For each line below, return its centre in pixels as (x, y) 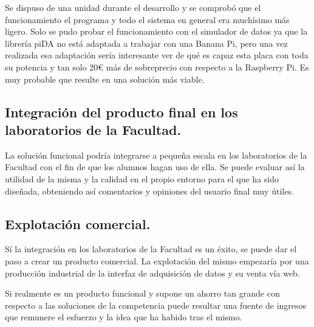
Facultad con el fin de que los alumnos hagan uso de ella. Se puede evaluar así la (155, 167)
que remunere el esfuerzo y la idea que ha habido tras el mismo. (124, 317)
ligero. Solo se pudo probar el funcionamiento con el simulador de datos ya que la (156, 31)
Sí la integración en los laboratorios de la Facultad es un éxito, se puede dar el (151, 249)
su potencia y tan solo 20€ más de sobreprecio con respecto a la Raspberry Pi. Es (157, 67)
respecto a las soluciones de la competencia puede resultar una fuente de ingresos (156, 305)
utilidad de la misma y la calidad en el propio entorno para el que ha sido (142, 178)
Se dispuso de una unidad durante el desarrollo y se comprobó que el (133, 7)
